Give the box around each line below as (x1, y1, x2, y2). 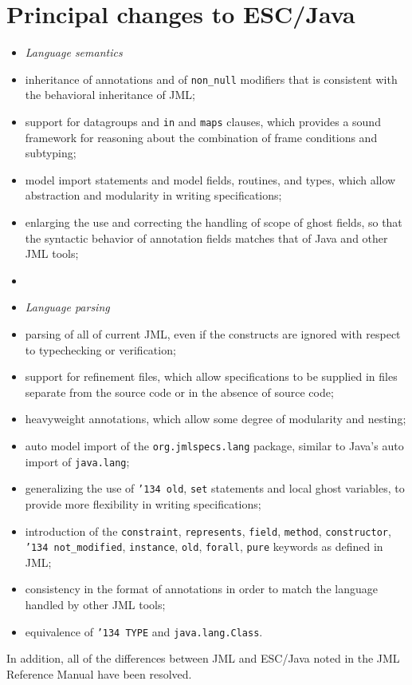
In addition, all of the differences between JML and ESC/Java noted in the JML (6, 650, 400, 667)
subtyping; (25, 145, 77, 161)
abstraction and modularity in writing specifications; (25, 187, 282, 204)
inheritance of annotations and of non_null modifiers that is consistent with (25, 70, 398, 87)
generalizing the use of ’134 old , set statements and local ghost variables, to (25, 480, 405, 497)
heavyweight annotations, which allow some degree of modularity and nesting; (25, 410, 406, 427)
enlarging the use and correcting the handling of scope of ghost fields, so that (25, 214, 402, 230)
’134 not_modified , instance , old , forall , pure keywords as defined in (25, 538, 383, 555)
